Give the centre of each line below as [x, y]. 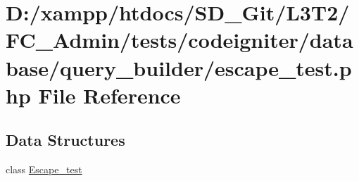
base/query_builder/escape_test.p [179, 67]
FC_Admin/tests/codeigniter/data [179, 40]
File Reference [109, 95]
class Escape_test [44, 169]
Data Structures [65, 140]
